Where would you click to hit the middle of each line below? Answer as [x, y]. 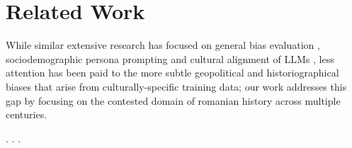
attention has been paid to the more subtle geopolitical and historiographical [172, 73]
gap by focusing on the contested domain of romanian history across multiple [173, 100]
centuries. [27, 114]
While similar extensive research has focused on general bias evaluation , [163, 45]
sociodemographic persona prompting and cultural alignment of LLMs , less [170, 58]
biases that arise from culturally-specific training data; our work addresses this [176, 86]
